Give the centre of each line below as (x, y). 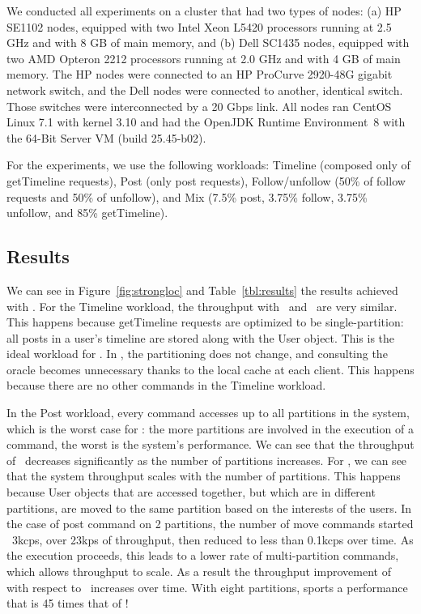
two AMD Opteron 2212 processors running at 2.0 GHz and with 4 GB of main (204, 58)
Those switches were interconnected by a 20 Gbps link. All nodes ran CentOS (199, 106)
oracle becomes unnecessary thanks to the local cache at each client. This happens (210, 369)
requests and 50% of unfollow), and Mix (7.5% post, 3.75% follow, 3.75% (187, 196)
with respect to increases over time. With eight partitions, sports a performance (207, 587)
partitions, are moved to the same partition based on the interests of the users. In (209, 507)
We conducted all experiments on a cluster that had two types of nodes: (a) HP (204, 11)
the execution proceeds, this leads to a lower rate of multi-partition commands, (203, 555)
